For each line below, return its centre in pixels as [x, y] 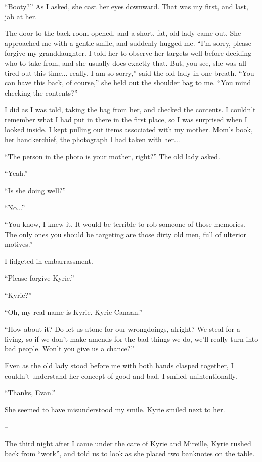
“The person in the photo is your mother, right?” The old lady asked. [112, 156]
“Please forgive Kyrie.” [39, 278]
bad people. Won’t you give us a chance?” [69, 349]
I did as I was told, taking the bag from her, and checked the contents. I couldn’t [130, 109]
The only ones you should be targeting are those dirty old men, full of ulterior [126, 234]
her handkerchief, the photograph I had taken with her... [92, 139]
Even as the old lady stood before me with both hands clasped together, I [119, 366]
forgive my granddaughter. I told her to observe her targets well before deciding [128, 53]
